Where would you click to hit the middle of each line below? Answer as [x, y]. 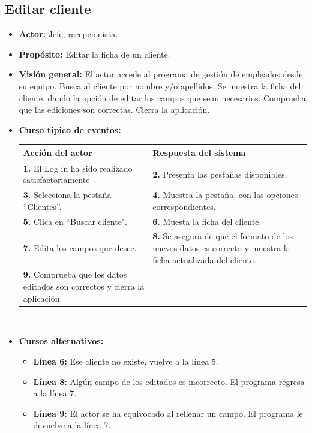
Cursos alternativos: [61, 341]
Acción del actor [58, 152]
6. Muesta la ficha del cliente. [207, 221]
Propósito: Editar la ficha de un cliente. [94, 54]
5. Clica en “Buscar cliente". [75, 221]
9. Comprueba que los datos [75, 274]
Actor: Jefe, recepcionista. [68, 34]
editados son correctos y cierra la [84, 286]
